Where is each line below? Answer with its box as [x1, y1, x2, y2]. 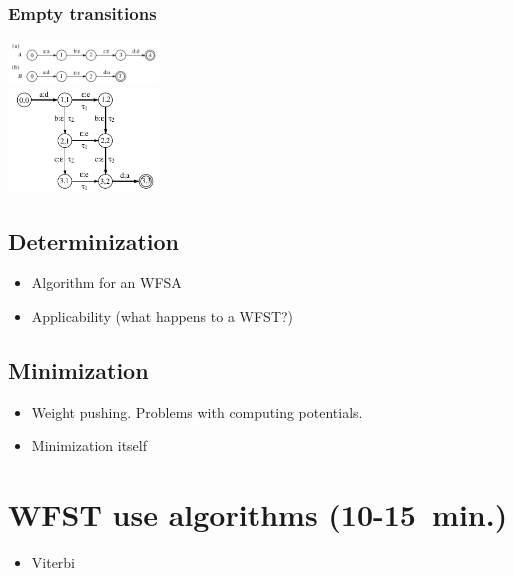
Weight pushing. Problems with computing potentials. [31, 401, 363, 422]
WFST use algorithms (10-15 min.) [8, 494, 508, 535]
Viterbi [31, 552, 76, 573]
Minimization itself [31, 435, 148, 456]
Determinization [8, 225, 179, 256]
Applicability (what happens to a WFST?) [31, 305, 294, 326]
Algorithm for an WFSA [31, 272, 182, 293]
